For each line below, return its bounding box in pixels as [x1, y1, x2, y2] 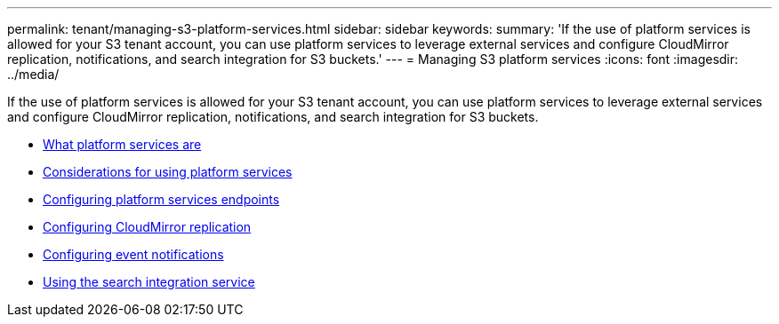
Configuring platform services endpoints [43, 192, 280, 207]
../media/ [7, 67, 60, 82]
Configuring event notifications [43, 247, 224, 262]
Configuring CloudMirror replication [43, 219, 252, 234]
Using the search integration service [43, 274, 255, 289]
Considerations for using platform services [43, 164, 293, 179]
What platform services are [43, 137, 202, 152]
